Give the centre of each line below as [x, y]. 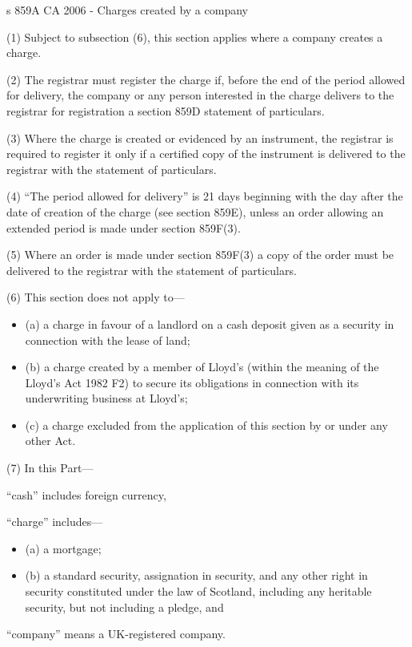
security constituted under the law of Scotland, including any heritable [198, 591]
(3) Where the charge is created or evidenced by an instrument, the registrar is [200, 137]
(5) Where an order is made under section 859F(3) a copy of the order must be [200, 255]
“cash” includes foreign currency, [86, 494]
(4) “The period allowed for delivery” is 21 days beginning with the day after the [205, 196]
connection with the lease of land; [108, 340]
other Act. [50, 441]
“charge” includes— [55, 522]
